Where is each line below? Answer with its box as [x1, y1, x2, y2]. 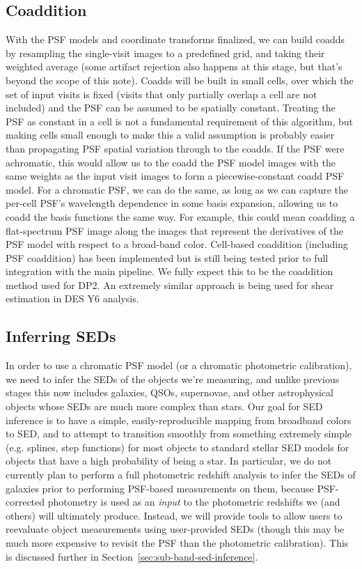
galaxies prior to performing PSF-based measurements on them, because [6, 481, 314, 495]
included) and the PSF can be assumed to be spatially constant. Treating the [6, 100, 336, 115]
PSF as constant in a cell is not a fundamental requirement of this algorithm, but [6, 114, 354, 128]
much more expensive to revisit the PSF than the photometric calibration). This [6, 536, 349, 549]
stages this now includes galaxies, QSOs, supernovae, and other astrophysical [6, 385, 333, 400]
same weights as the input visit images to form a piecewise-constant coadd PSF [6, 169, 345, 183]
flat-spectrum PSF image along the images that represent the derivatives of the [6, 223, 343, 237]
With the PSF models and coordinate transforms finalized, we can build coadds [6, 32, 345, 47]
